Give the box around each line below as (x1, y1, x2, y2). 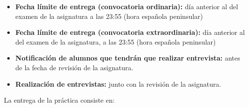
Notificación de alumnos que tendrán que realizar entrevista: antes (15, 53, 240, 63)
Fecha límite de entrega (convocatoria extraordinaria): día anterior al (15, 27, 245, 37)
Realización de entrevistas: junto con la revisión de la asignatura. (15, 78, 221, 89)
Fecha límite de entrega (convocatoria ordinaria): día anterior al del (15, 1, 238, 11)
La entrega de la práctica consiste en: (4, 95, 115, 105)
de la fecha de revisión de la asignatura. (15, 62, 133, 72)
